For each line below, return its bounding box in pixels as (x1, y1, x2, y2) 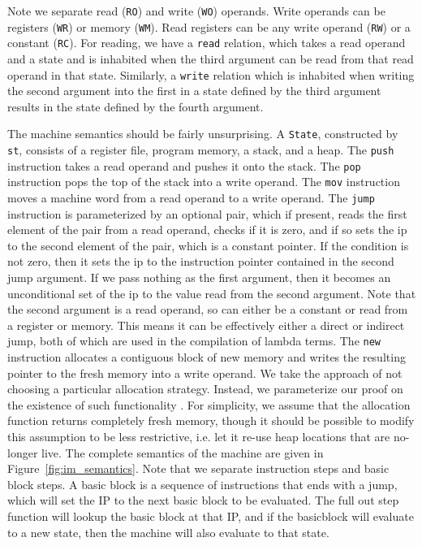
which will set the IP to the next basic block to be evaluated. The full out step (7, 492, 399, 509)
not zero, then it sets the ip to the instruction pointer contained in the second (7, 253, 394, 270)
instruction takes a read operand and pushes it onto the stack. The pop (7, 157, 361, 174)
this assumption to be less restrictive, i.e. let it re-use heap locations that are (7, 428, 390, 445)
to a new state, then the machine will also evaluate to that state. (7, 523, 329, 540)
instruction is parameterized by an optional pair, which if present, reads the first (7, 205, 407, 222)
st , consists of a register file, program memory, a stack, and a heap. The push (7, 141, 394, 158)
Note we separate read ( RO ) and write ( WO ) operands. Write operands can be (7, 2, 385, 19)
